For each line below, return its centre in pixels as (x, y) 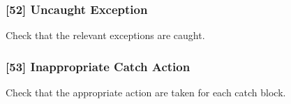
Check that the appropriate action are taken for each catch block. (146, 92)
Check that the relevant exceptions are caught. (105, 35)
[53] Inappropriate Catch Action (98, 66)
